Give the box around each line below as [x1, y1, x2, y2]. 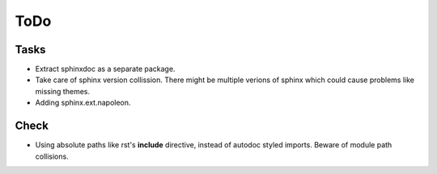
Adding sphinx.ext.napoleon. [35, 97, 131, 108]
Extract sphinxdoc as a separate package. [35, 64, 176, 74]
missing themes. [35, 86, 91, 96]
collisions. [35, 151, 69, 161]
